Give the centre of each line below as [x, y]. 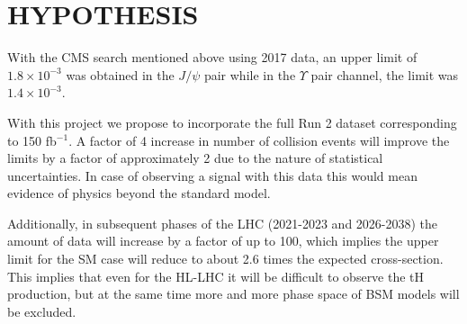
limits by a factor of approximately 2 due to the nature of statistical [195, 158]
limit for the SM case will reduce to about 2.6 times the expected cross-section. [225, 259]
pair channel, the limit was [385, 74]
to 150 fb [32, 140]
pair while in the [250, 74]
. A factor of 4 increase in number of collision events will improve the [259, 140]
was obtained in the [120, 74]
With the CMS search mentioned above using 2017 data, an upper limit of [212, 57]
